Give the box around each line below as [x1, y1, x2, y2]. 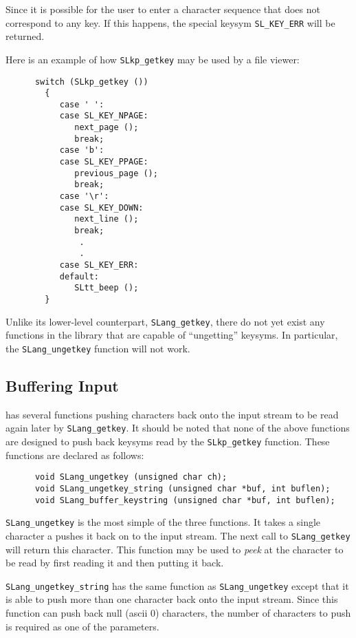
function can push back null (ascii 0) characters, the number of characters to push [5, 605, 351, 619]
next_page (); [74, 123, 139, 133]
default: [59, 271, 100, 281]
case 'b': [59, 145, 104, 156]
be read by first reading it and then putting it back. [5, 555, 224, 570]
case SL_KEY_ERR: [59, 260, 139, 270]
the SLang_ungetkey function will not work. [5, 341, 190, 355]
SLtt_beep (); [74, 283, 139, 293]
